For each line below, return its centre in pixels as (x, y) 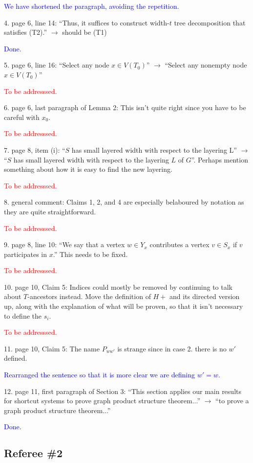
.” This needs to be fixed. (90, 254)
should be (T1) (84, 32)
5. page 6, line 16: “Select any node (57, 65)
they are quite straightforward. (50, 211)
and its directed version (205, 296)
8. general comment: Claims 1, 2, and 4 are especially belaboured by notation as (124, 202)
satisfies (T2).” (26, 32)
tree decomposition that (210, 22)
